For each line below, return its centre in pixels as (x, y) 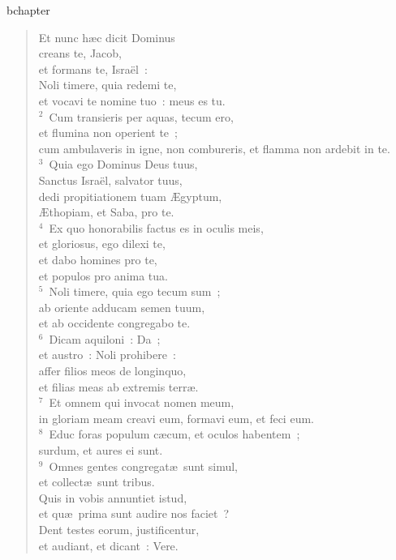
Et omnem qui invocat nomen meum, (142, 402)
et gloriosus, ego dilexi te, (102, 244)
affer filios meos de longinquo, (112, 371)
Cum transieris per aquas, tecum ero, (141, 116)
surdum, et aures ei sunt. (101, 450)
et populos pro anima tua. (103, 275)
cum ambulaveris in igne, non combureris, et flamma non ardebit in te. (214, 148)
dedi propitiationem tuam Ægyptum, (130, 196)
